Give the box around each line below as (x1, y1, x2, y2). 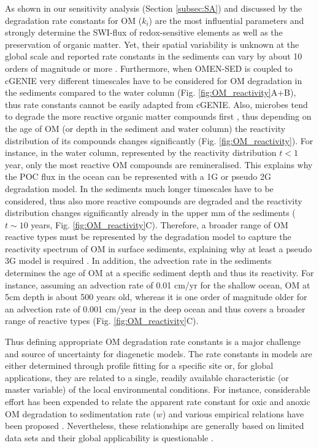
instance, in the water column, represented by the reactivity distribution (5, 146, 277, 159)
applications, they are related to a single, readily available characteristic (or (5, 371, 289, 384)
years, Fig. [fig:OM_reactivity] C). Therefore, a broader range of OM (31, 218, 288, 231)
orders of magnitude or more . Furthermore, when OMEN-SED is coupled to (5, 61, 293, 74)
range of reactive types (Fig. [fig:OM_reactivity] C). (5, 314, 199, 327)
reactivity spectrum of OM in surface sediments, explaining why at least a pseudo (5, 242, 312, 255)
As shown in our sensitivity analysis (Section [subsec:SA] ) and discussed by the (5, 2, 302, 14)
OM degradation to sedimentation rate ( (5, 407, 156, 420)
